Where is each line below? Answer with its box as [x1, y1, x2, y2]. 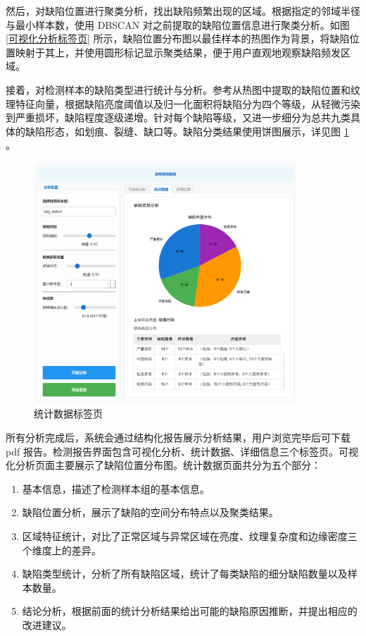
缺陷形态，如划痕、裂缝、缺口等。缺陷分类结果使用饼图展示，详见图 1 [25, 123, 349, 138]
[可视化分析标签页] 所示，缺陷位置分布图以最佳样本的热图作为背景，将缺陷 [6, 31, 350, 46]
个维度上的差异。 [22, 542, 101, 557]
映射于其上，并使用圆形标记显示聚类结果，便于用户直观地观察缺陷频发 [15, 44, 341, 59]
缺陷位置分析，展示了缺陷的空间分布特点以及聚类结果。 [22, 505, 279, 520]
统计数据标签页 [34, 406, 103, 421]
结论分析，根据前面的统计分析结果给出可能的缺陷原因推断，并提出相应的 [22, 604, 358, 618]
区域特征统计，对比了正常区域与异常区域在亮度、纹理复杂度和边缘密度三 [22, 528, 358, 543]
